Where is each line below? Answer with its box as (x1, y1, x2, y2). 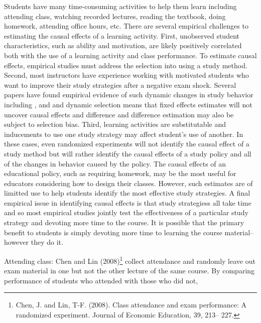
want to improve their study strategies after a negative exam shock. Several (4, 79, 236, 90)
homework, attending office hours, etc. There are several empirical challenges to (4, 21, 248, 31)
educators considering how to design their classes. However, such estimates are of (4, 178, 253, 188)
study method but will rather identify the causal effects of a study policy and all (4, 148, 251, 158)
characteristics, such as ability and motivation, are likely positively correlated (4, 40, 242, 51)
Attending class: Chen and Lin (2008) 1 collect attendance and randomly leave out (4, 254, 255, 266)
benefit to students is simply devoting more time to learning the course (4, 227, 222, 237)
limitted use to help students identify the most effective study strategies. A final (4, 188, 250, 198)
